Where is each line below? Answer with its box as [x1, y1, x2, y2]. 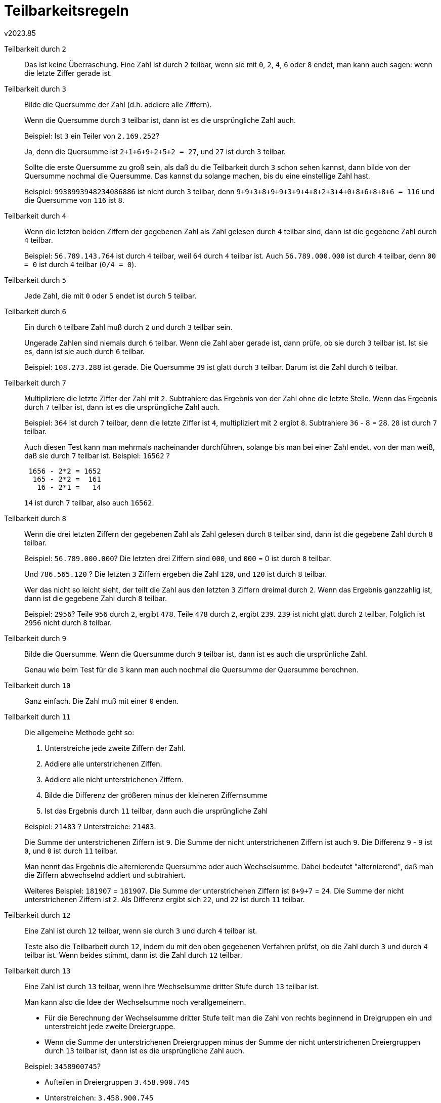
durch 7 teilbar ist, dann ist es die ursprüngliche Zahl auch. [24, 402, 220, 411]
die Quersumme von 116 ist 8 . [24, 195, 125, 204]
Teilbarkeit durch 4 [4, 211, 66, 220]
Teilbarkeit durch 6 [4, 307, 66, 316]
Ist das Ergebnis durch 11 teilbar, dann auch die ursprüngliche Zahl [45, 806, 268, 815]
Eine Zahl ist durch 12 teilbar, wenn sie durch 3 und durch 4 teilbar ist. [24, 926, 257, 935]
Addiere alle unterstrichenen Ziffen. [45, 759, 162, 768]
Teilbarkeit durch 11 [4, 712, 71, 721]
